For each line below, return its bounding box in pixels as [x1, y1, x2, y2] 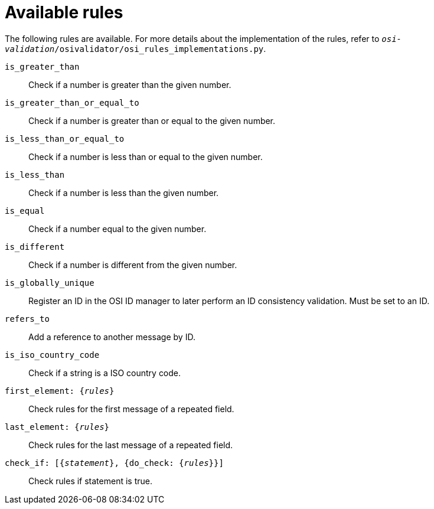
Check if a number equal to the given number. [28, 223, 207, 234]
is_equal [5, 205, 45, 216]
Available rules [5, 2, 123, 22]
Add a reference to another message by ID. [28, 331, 195, 342]
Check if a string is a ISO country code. [28, 367, 181, 378]
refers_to [5, 314, 50, 324]
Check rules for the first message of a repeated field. [28, 403, 234, 414]
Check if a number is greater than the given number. [28, 79, 231, 90]
